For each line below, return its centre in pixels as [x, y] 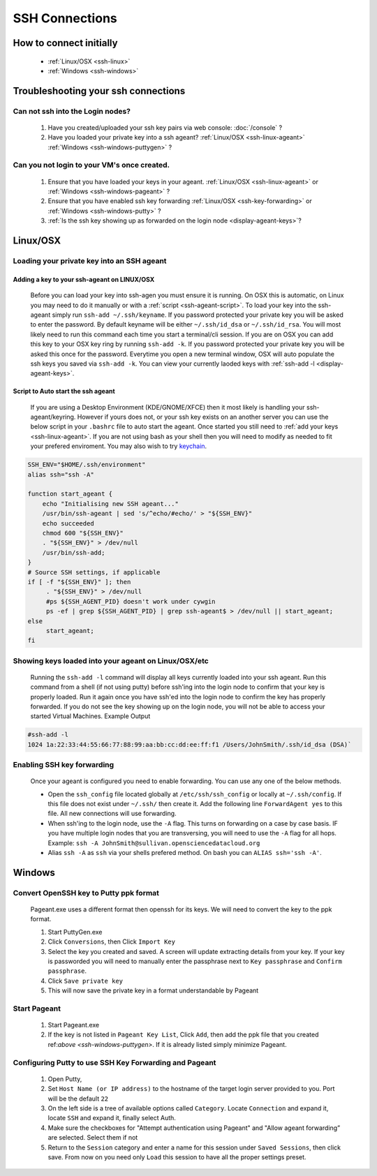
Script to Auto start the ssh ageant [64, 392]
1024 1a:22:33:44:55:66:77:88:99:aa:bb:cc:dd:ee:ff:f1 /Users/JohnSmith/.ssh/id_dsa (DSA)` [190, 744]
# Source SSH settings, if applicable [94, 572]
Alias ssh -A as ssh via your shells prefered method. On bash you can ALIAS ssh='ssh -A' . [185, 853]
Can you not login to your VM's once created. [91, 165]
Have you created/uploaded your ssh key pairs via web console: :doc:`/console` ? [165, 127]
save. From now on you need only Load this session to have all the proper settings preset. [177, 1157]
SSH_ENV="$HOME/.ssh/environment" [87, 465]
